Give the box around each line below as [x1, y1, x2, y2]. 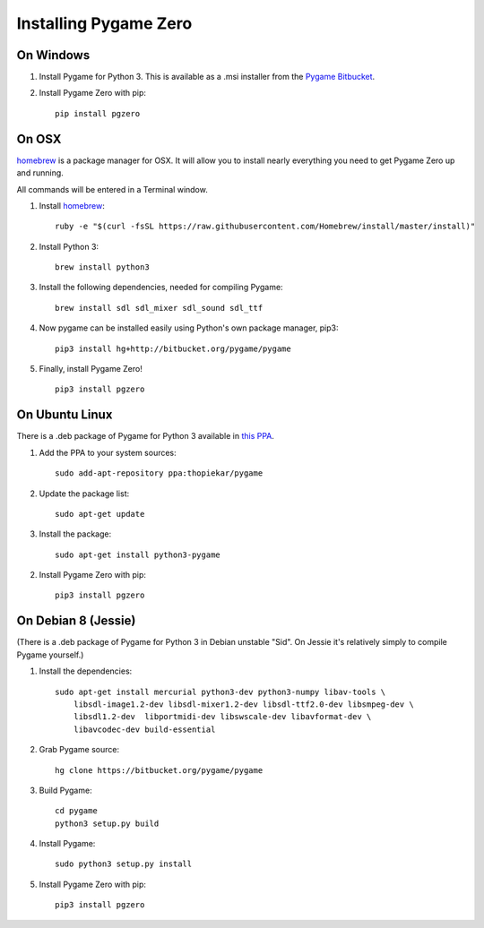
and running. [16, 168, 65, 178]
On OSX [16, 131, 62, 147]
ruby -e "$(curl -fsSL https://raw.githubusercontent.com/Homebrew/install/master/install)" [55, 221, 476, 232]
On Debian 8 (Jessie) [16, 614, 136, 629]
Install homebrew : [39, 200, 105, 211]
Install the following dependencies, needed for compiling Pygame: [39, 282, 283, 293]
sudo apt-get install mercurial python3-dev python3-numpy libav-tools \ [55, 686, 386, 697]
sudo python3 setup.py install [55, 859, 193, 869]
